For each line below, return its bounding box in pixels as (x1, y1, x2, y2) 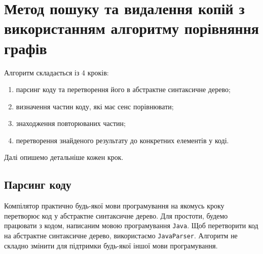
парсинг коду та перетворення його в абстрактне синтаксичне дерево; (16, 84, 231, 95)
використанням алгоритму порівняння (4, 18, 259, 38)
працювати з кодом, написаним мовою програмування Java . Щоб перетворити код (4, 220, 258, 231)
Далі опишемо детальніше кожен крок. (4, 152, 124, 162)
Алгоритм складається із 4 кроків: (4, 67, 109, 77)
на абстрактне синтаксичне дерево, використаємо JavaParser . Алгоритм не (4, 230, 238, 241)
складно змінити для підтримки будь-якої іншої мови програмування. (4, 240, 218, 250)
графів (4, 37, 47, 58)
